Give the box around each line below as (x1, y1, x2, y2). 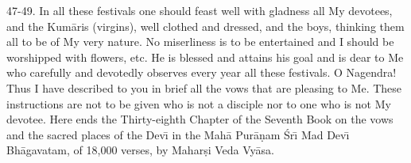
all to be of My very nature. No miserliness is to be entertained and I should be (6, 33, 394, 50)
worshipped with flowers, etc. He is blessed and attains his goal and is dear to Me (6, 48, 404, 65)
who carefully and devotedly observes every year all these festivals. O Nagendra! (6, 64, 397, 81)
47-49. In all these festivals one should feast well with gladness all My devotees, (6, 2, 393, 18)
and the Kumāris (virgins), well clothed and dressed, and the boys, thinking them (6, 17, 405, 34)
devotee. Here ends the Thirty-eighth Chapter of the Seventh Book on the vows (6, 111, 394, 127)
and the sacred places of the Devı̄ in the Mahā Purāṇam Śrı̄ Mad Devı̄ (6, 126, 350, 142)
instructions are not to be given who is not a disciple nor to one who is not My (6, 95, 391, 112)
